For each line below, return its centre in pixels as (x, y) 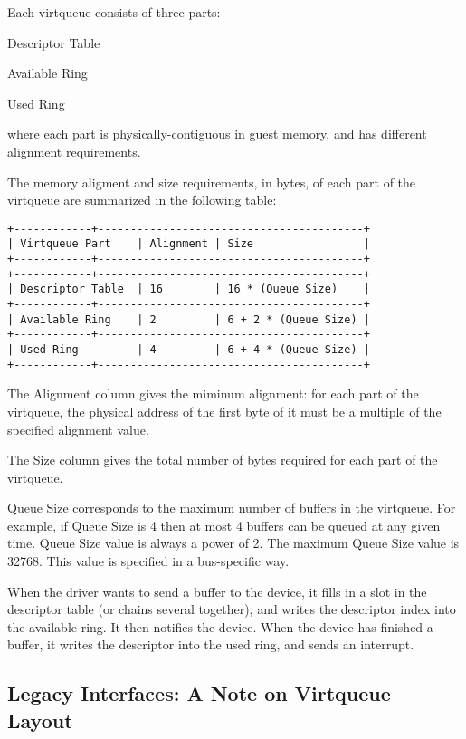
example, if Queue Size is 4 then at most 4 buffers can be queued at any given (224, 525)
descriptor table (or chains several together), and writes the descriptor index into (232, 609)
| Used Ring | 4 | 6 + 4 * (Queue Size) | (189, 350)
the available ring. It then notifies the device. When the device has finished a (220, 626)
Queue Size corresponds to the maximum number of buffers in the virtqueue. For (232, 508)
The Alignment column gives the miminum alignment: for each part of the (213, 393)
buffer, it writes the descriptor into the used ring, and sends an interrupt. (211, 644)
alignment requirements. (74, 151)
